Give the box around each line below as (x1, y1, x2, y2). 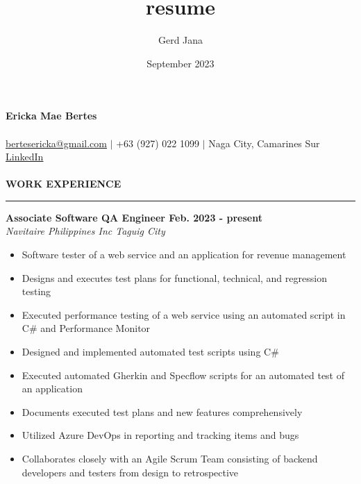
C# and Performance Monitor (22, 321, 151, 335)
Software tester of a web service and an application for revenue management (22, 247, 346, 262)
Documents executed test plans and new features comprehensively (22, 404, 303, 419)
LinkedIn (6, 149, 44, 164)
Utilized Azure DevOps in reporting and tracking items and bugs (22, 428, 299, 442)
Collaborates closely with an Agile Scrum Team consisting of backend (22, 451, 318, 465)
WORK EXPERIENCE (6, 176, 121, 191)
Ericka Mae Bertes (6, 108, 97, 123)
